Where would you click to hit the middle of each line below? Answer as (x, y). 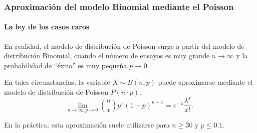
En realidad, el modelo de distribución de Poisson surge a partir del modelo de (124, 46)
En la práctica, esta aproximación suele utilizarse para (87, 124)
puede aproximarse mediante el (205, 82)
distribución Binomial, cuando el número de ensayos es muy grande (107, 56)
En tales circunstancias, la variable (57, 82)
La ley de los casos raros (47, 27)
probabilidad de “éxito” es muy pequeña (66, 65)
